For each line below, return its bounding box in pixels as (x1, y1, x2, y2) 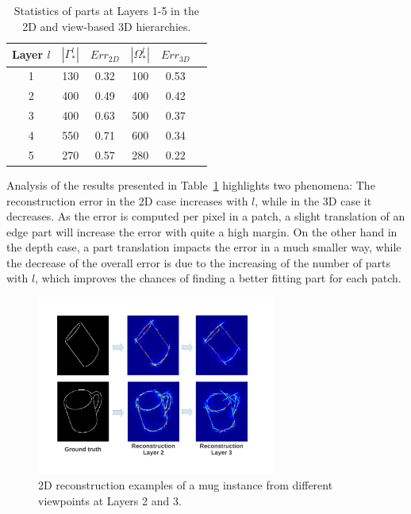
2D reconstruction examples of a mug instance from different (38, 476, 333, 493)
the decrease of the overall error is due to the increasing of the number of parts (6, 254, 390, 270)
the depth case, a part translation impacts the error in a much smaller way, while (6, 239, 401, 255)
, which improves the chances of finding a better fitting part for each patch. (35, 270, 401, 286)
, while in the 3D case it (255, 192, 372, 209)
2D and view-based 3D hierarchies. (22, 17, 191, 34)
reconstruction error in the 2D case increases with (6, 192, 248, 209)
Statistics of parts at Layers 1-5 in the (13, 2, 199, 18)
